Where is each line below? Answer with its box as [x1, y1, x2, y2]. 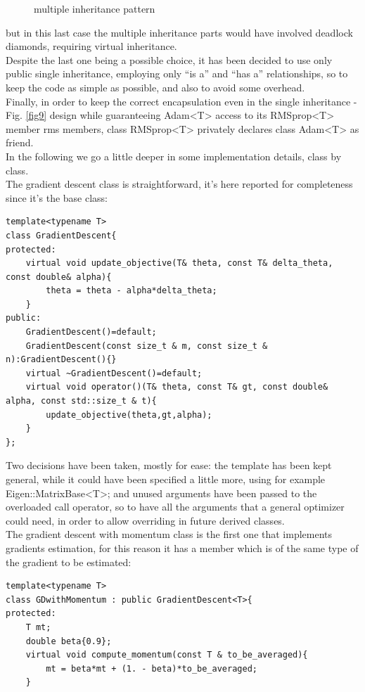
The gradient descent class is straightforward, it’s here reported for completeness [6, 177, 353, 191]
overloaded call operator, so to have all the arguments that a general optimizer [6, 499, 345, 514]
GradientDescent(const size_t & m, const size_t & [25, 340, 268, 351]
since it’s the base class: [6, 190, 108, 205]
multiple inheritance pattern [34, 1, 155, 15]
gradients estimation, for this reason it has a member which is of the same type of [6, 540, 359, 555]
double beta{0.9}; [25, 636, 112, 646]
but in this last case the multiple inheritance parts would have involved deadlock [6, 25, 353, 39]
